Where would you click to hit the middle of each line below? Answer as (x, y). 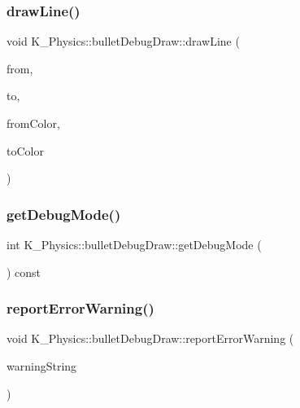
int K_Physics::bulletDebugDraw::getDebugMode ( (134, 244)
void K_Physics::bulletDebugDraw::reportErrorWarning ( (150, 338)
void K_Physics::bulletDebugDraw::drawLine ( (123, 41)
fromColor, (33, 123)
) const (24, 272)
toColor (25, 150)
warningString (42, 366)
